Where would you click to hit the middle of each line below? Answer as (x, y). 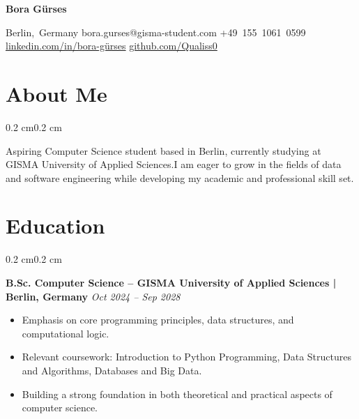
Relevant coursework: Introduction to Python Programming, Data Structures (186, 357)
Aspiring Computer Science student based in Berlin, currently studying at (163, 150)
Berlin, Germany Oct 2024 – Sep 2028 (93, 296)
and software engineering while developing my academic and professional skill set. (180, 177)
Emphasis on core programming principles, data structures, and (158, 320)
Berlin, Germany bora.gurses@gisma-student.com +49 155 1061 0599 (156, 32)
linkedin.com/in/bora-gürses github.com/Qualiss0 (112, 46)
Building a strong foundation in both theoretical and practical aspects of (177, 394)
